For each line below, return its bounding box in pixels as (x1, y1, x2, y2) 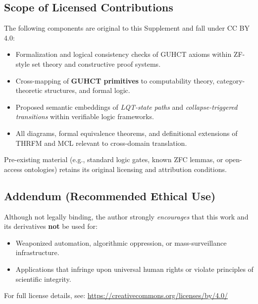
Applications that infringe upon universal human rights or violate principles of (15, 263, 254, 274)
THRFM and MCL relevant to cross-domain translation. (15, 137, 187, 148)
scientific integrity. (15, 273, 71, 284)
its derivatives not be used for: (4, 221, 98, 231)
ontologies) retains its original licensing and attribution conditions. (24, 164, 227, 174)
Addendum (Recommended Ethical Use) (4, 188, 216, 203)
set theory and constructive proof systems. (32, 58, 161, 69)
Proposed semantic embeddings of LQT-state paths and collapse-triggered (15, 101, 238, 112)
